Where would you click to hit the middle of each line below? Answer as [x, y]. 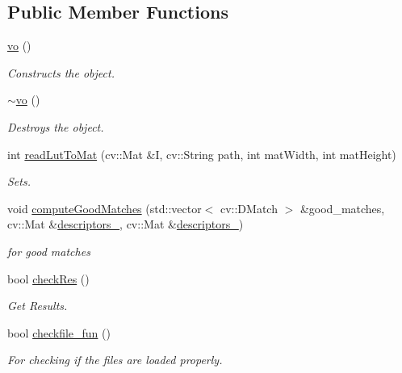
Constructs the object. [61, 72]
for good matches [49, 251]
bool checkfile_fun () [59, 332]
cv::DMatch [249, 208]
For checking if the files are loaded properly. [115, 360]
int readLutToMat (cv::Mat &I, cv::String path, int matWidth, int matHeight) [202, 154]
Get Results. [38, 306]
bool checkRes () [48, 278]
